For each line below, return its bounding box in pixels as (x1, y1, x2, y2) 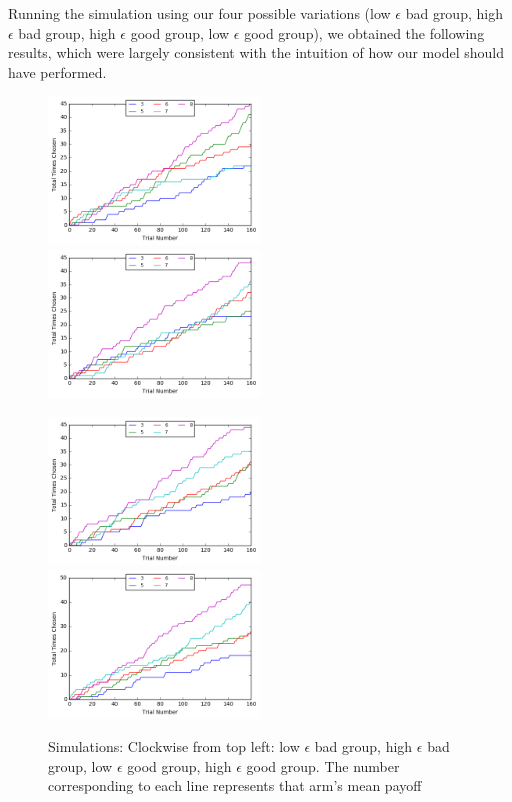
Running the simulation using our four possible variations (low (8, 3, 391, 23)
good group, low (130, 22, 230, 43)
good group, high (127, 755, 232, 776)
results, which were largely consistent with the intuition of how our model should (8, 42, 504, 63)
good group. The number (246, 755, 400, 776)
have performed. (8, 61, 107, 82)
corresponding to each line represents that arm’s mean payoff (48, 775, 422, 796)
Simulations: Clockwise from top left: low (48, 736, 300, 757)
